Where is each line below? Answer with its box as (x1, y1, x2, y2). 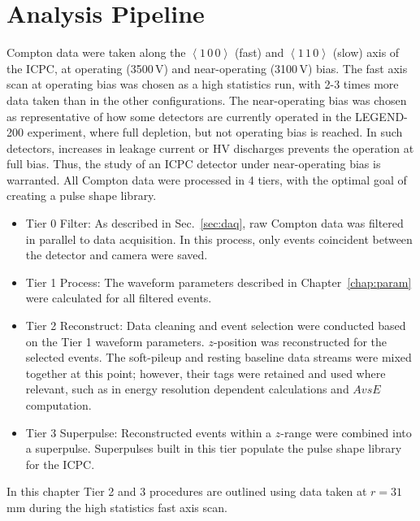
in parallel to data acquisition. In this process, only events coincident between (25, 230, 413, 247)
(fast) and (234, 44, 284, 61)
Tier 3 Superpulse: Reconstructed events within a (25, 423, 272, 441)
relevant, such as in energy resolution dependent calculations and (25, 380, 349, 397)
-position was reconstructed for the (213, 332, 387, 350)
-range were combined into (280, 423, 412, 441)
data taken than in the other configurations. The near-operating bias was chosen (6, 91, 407, 108)
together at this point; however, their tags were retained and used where (25, 364, 386, 381)
